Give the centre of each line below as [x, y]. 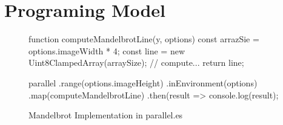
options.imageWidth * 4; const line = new [107, 50]
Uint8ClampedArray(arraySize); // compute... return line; [136, 62]
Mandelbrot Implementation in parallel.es [106, 115]
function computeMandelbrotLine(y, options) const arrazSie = [144, 39]
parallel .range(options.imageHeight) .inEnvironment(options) [143, 82]
